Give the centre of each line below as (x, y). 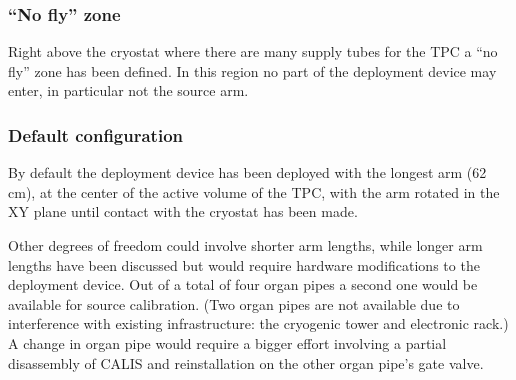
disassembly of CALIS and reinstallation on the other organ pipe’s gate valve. (246, 362)
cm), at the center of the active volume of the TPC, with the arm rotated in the (254, 191)
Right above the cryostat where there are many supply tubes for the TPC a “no (253, 51)
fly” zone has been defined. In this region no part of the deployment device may (252, 70)
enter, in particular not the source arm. (128, 90)
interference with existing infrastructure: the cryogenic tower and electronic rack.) (258, 323)
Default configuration (96, 134)
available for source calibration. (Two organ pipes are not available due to (234, 303)
